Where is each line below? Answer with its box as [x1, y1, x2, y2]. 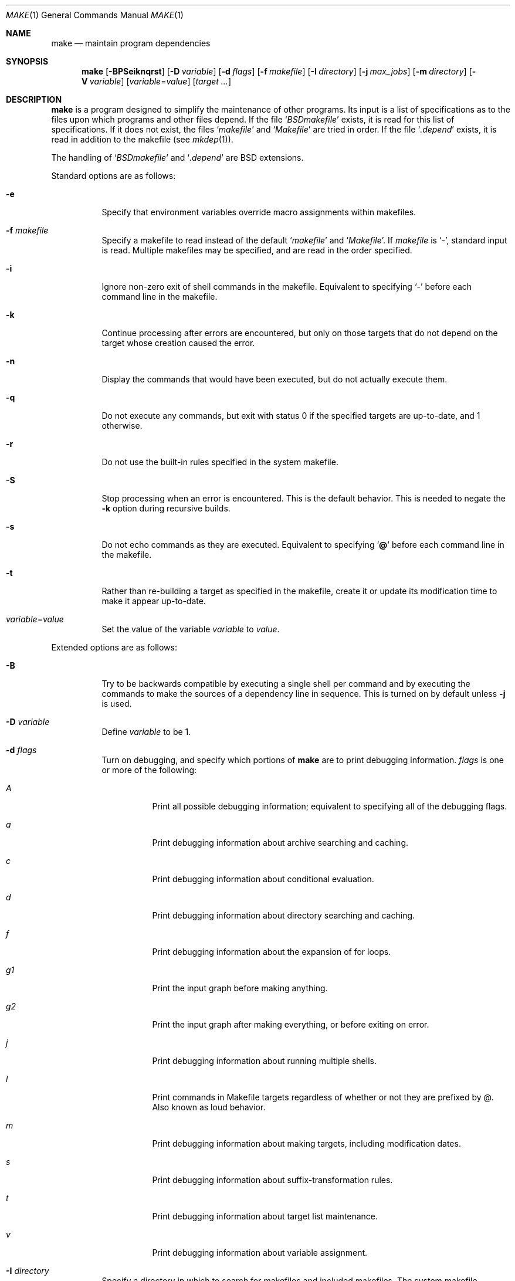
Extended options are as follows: [51, 642, 177, 652]
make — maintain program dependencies [51, 38, 211, 48]
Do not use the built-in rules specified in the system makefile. [101, 457, 338, 467]
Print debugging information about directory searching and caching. [152, 910, 415, 920]
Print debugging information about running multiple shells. [152, 1056, 377, 1066]
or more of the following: [101, 765, 197, 775]
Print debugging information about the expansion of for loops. [152, 947, 391, 957]
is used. [101, 699, 132, 709]
